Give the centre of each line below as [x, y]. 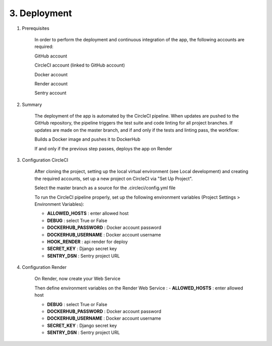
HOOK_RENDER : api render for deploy [87, 242]
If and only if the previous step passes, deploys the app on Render [103, 148]
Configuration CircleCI [45, 160]
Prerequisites [36, 28]
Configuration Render [44, 267]
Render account [51, 84]
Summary [32, 104]
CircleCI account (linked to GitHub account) [80, 65]
